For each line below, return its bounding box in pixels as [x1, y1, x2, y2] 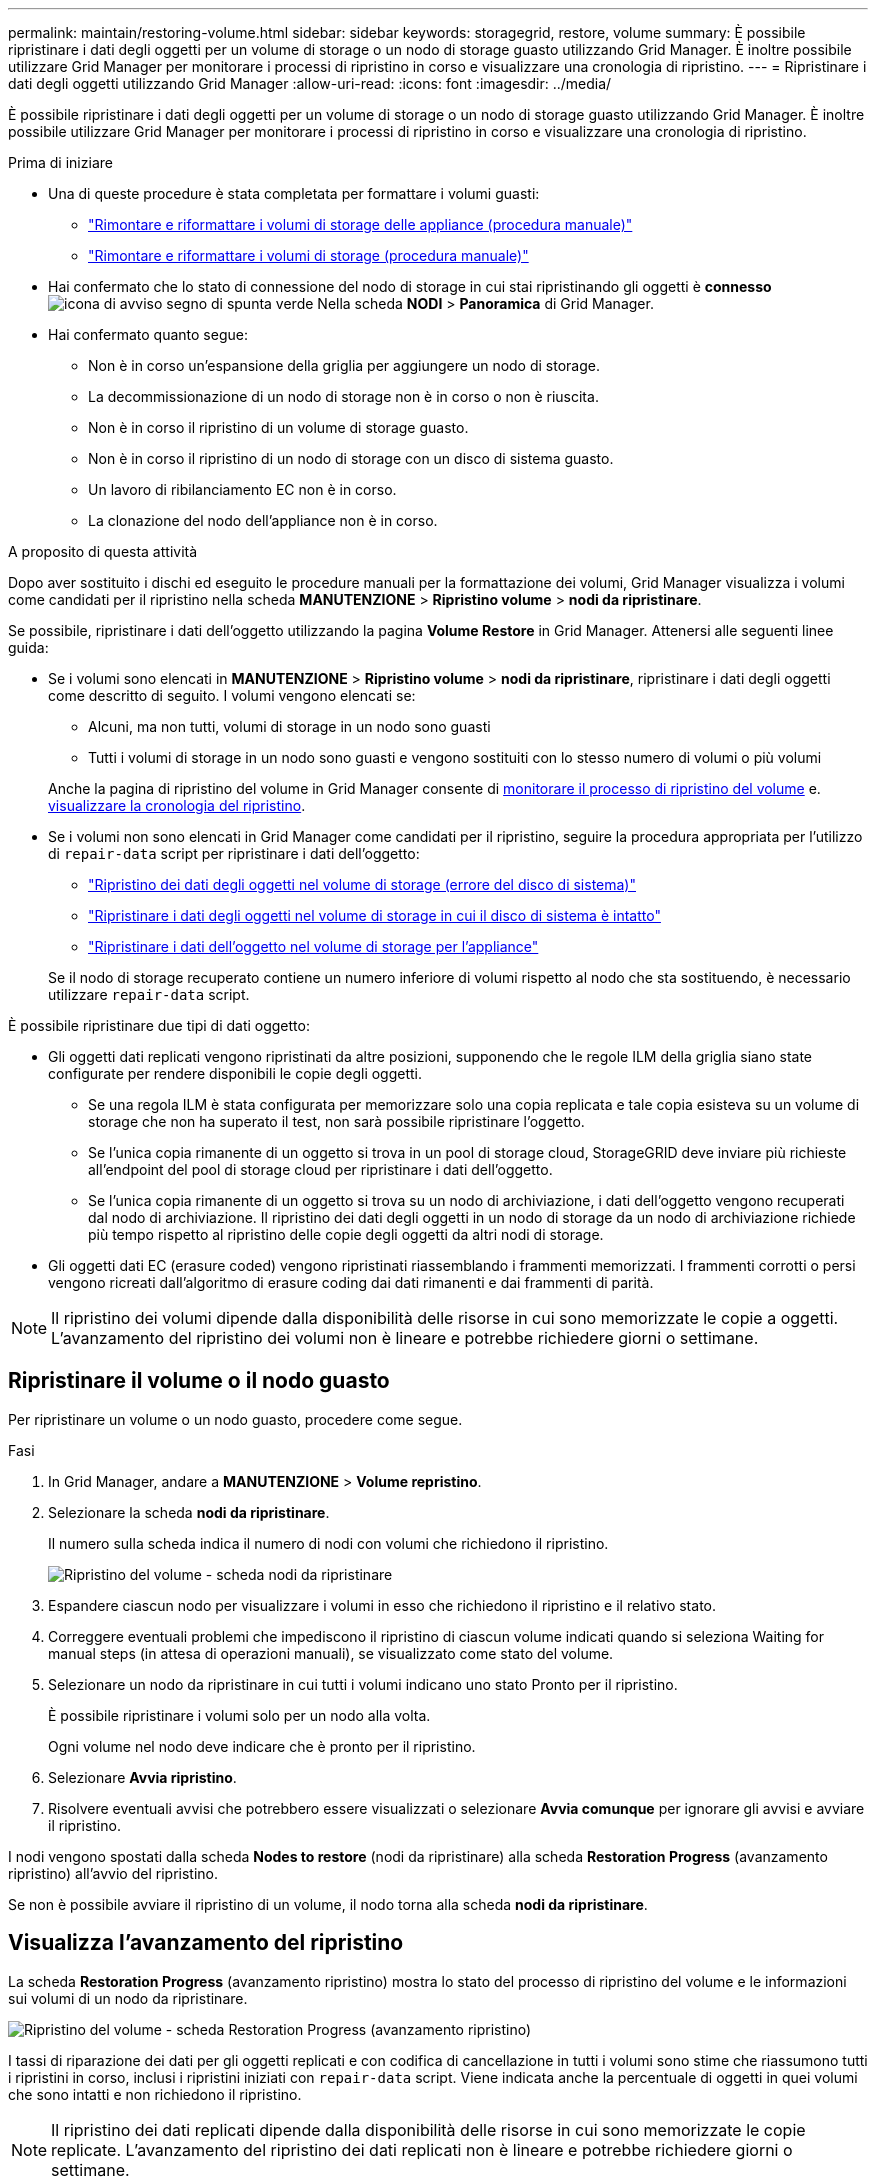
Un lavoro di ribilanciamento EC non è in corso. [88, 481, 397, 498]
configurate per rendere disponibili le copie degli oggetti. [48, 1065, 423, 1082]
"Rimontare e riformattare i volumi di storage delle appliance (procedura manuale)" [88, 216, 633, 233]
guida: [8, 639, 49, 656]
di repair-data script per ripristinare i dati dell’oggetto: [48, 845, 420, 862]
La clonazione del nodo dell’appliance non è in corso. [88, 512, 438, 529]
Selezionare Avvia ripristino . [48, 1768, 237, 1786]
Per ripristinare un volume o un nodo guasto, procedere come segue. [8, 1410, 463, 1428]
